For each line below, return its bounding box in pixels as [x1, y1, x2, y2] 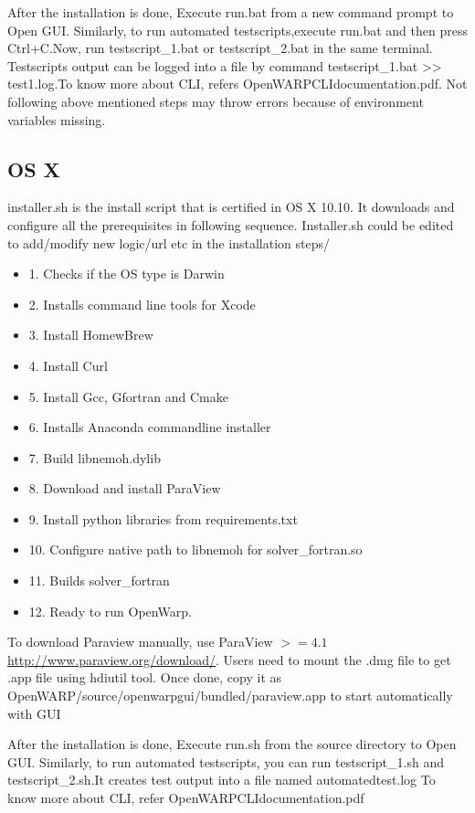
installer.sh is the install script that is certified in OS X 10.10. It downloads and [7, 197, 455, 216]
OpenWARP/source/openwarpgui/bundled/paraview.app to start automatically [7, 686, 453, 705]
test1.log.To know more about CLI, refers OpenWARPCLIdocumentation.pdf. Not [7, 74, 468, 93]
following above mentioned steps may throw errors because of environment [7, 91, 424, 111]
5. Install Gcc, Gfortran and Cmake [28, 386, 228, 406]
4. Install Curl [28, 355, 108, 375]
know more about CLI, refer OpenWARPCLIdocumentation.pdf [7, 788, 364, 808]
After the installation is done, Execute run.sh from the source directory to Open [7, 734, 457, 754]
